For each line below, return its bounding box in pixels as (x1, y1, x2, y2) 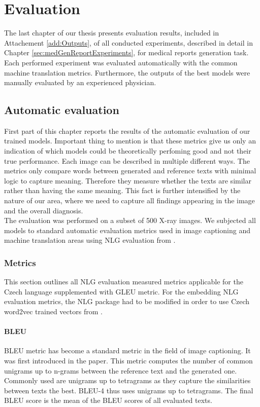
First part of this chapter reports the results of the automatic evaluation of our (4, 125, 250, 136)
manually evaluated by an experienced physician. (4, 77, 156, 88)
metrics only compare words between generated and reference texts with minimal (4, 165, 256, 176)
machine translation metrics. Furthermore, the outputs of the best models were (4, 67, 250, 78)
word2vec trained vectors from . (4, 306, 103, 317)
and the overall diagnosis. (4, 205, 83, 215)
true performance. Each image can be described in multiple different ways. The (4, 155, 250, 166)
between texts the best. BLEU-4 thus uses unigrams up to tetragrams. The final (4, 385, 253, 395)
